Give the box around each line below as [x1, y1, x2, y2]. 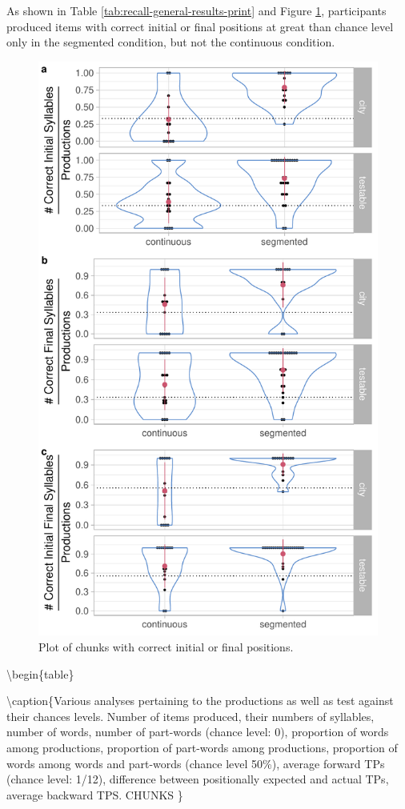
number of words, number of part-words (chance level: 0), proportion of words [6, 723, 389, 740]
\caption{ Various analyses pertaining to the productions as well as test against [6, 692, 394, 709]
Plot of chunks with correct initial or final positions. [38, 639, 294, 655]
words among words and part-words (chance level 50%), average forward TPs [6, 755, 385, 771]
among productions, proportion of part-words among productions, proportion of [6, 739, 398, 755]
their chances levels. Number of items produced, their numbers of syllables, [6, 707, 375, 724]
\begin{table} [6, 665, 74, 682]
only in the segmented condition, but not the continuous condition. [6, 34, 335, 50]
